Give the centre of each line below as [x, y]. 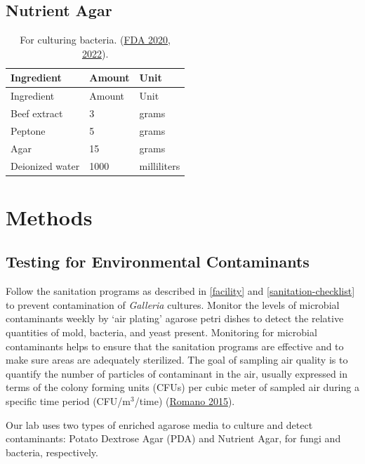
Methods [49, 217]
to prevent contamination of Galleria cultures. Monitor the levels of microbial [173, 304]
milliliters [160, 165]
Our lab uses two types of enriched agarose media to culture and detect [159, 424]
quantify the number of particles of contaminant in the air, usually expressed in [177, 373]
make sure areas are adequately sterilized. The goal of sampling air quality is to [177, 360]
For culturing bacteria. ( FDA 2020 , [95, 40]
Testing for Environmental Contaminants [158, 261]
